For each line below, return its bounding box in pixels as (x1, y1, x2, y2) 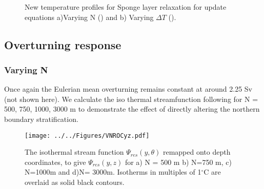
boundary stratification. (4, 113, 78, 124)
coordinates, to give (25, 156, 86, 167)
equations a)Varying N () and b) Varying (25, 11, 154, 22)
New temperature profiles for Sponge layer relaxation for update (25, 2, 227, 12)
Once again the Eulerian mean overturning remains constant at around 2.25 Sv (4, 83, 252, 94)
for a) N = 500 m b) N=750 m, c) (125, 156, 232, 167)
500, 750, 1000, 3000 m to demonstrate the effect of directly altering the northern (4, 103, 260, 114)
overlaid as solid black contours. (25, 177, 125, 187)
